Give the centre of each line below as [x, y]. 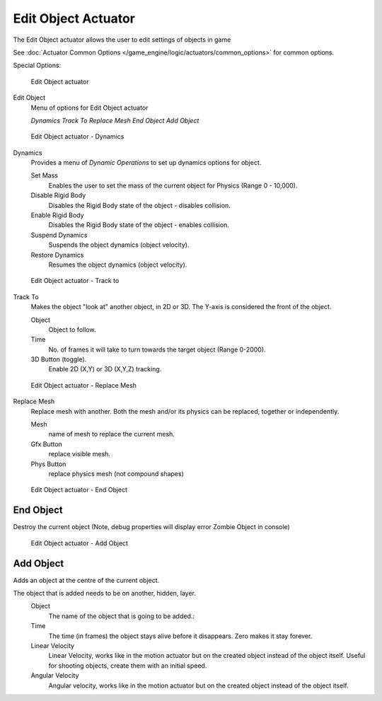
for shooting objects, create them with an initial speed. [128, 666]
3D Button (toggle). [59, 359]
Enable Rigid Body [57, 215]
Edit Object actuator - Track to [75, 281]
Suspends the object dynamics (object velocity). [119, 245]
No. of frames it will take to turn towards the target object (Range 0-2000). [157, 349]
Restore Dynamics [57, 255]
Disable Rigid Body [58, 195]
